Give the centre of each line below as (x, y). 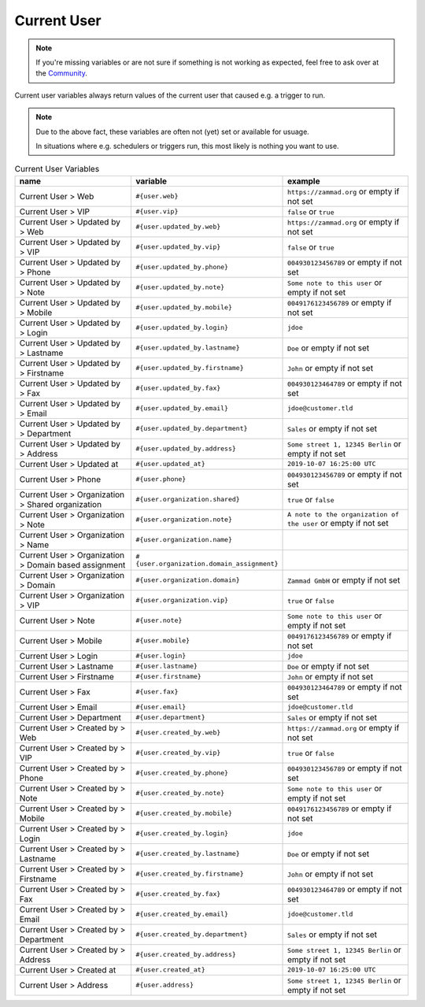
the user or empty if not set (338, 524)
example (304, 181)
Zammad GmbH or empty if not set (344, 580)
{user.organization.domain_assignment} (207, 563)
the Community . (62, 73)
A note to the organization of (344, 515)
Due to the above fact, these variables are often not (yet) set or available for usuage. (173, 131)
